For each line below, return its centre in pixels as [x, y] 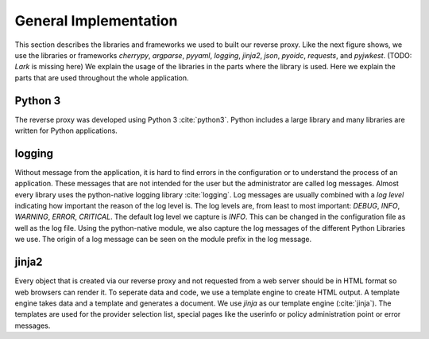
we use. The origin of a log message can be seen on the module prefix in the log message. [163, 240]
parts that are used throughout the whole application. [102, 78]
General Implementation [96, 21]
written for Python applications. [66, 131]
